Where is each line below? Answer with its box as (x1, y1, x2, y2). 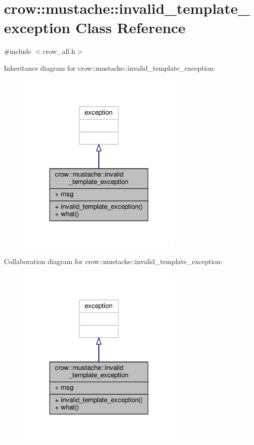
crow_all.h (42, 46, 75, 56)
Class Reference (75, 17, 186, 38)
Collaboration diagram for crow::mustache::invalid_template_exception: (4, 256, 223, 267)
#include (4, 46, 32, 56)
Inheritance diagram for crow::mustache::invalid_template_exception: (4, 62, 215, 73)
